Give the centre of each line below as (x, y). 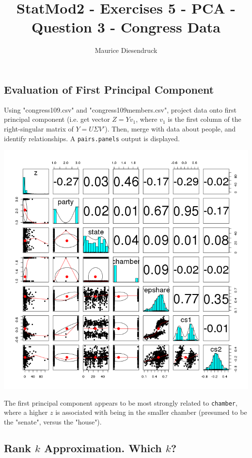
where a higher (26, 412)
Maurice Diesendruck (126, 50)
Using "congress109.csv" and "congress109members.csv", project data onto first (120, 109)
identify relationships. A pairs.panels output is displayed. (92, 138)
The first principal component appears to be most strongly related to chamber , (121, 402)
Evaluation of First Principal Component (109, 89)
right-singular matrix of (39, 128)
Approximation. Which (103, 448)
